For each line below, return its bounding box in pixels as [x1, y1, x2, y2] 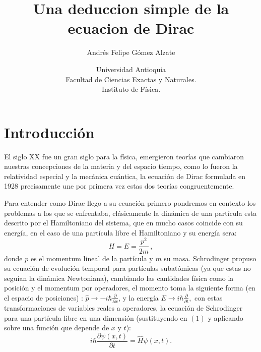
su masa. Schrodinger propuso [164, 253, 256, 263]
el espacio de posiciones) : [4, 292, 83, 303]
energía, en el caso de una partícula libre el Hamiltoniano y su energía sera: [4, 227, 237, 238]
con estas [194, 292, 223, 303]
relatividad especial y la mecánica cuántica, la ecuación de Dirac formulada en [4, 170, 246, 181]
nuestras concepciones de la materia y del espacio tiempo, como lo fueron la [4, 161, 238, 171]
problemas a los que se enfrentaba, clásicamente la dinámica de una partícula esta [4, 207, 257, 218]
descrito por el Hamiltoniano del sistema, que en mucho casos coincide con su [4, 217, 243, 228]
